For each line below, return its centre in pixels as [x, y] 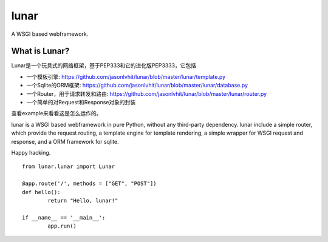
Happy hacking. [31, 152]
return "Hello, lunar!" [83, 200]
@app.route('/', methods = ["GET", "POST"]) [90, 184]
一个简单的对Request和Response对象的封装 [81, 103]
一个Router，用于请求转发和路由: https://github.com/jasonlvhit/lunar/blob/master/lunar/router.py [147, 93]
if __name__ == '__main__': [64, 217]
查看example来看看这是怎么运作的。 [56, 113]
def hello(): [41, 192]
